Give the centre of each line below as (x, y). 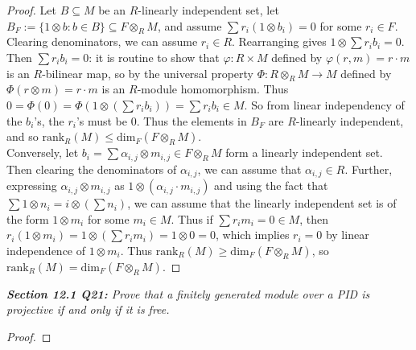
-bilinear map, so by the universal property (148, 73)
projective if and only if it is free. (88, 309)
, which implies (252, 235)
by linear (347, 235)
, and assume (189, 25)
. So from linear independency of (324, 104)
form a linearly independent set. (304, 152)
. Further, (369, 169)
